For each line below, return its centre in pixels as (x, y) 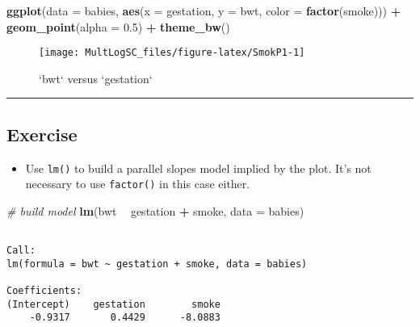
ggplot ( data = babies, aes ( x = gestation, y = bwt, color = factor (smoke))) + (204, 10)
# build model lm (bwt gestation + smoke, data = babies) (155, 210)
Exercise (42, 134)
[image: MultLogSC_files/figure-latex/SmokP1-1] (172, 53)
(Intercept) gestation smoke (113, 304)
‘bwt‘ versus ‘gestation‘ (96, 78)
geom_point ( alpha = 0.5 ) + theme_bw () (118, 26)
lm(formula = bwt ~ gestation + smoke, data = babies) (157, 264)
